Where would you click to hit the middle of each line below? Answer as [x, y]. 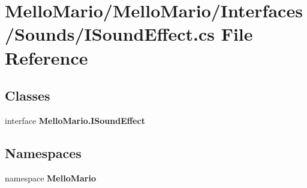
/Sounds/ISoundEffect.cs [110, 34]
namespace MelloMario [50, 178]
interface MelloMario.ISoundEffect [75, 120]
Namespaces [43, 152]
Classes [28, 95]
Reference [46, 57]
